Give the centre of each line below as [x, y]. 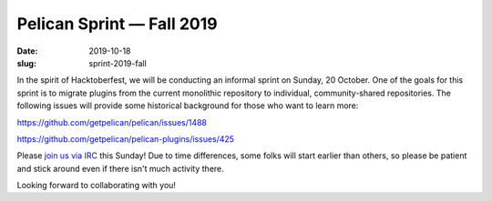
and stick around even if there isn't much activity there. [121, 168]
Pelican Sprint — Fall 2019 [117, 24]
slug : [26, 63]
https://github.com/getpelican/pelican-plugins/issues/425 [126, 139]
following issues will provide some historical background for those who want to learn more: [188, 106]
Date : [27, 51]
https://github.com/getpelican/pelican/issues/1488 [112, 122]
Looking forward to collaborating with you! [97, 186]
